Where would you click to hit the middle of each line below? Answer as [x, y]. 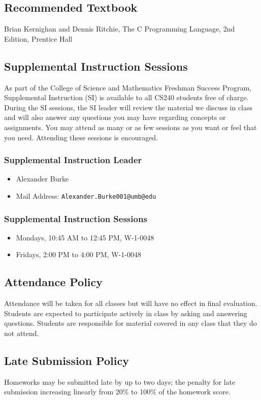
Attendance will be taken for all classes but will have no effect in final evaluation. [131, 303]
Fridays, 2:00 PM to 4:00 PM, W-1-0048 [78, 254]
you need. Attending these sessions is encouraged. [81, 137]
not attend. [22, 333]
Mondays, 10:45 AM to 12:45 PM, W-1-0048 [85, 237]
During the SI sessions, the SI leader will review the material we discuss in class [128, 107]
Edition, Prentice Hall [38, 38]
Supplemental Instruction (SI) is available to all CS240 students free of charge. [126, 97]
